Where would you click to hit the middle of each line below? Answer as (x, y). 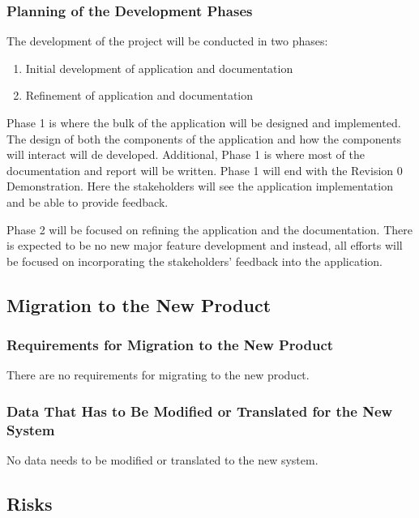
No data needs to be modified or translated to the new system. (162, 460)
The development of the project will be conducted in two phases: (167, 41)
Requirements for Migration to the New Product (170, 345)
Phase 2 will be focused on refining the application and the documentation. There (209, 229)
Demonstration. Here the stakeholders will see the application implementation (200, 186)
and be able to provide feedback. (88, 201)
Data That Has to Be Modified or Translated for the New (200, 411)
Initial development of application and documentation (159, 68)
